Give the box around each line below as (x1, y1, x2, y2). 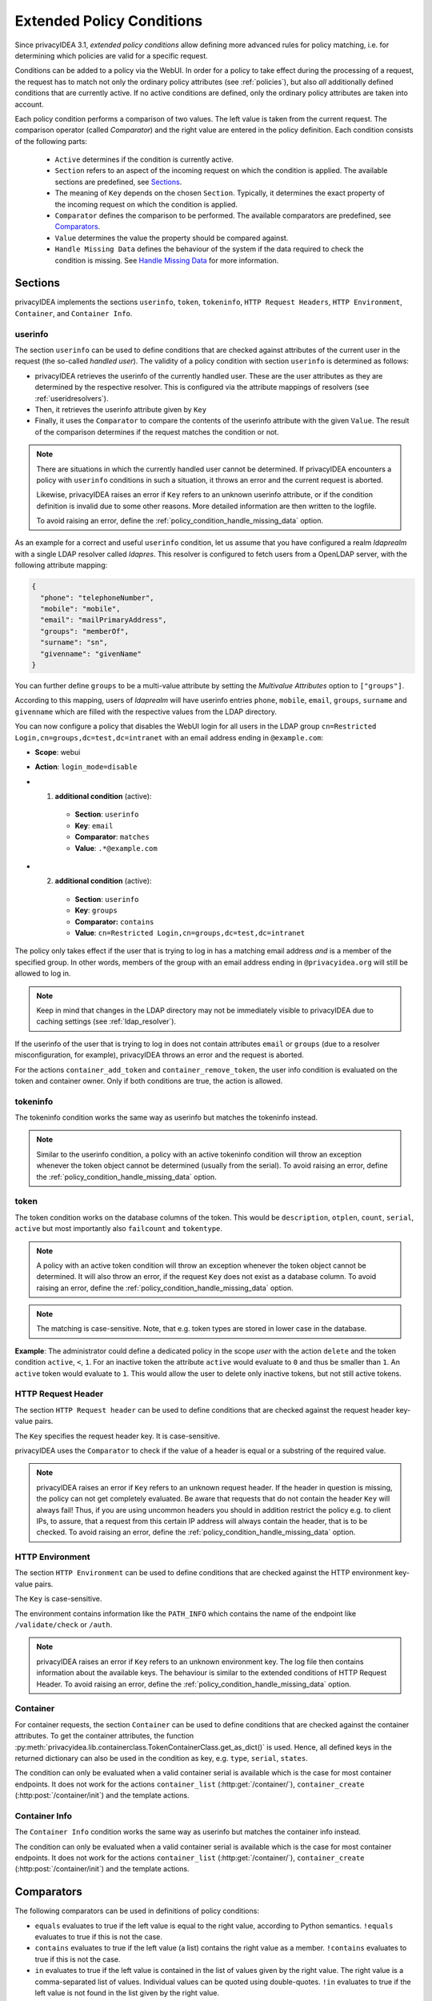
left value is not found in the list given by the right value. (34, 1988, 220, 1998)
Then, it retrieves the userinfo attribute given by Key (34, 404, 207, 414)
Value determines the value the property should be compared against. (54, 233, 289, 243)
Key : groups (74, 905, 118, 916)
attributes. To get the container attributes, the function (14, 1731, 194, 1741)
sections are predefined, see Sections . (54, 177, 182, 186)
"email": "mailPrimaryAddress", (40, 616, 167, 624)
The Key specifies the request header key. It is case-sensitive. (14, 1431, 220, 1441)
